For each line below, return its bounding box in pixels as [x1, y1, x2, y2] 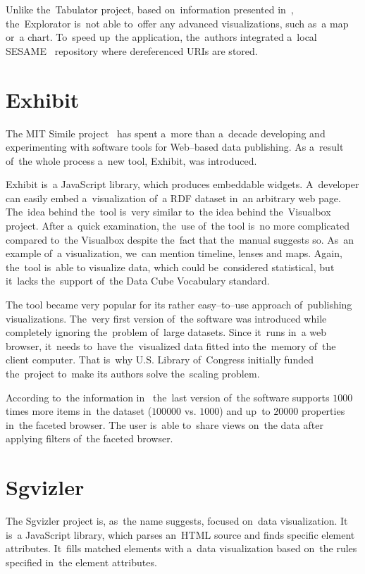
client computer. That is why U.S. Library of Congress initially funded [6, 352, 314, 367]
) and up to [219, 404, 271, 418]
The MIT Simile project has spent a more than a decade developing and [6, 125, 326, 140]
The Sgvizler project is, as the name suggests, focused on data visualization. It [6, 513, 348, 528]
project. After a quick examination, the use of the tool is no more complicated [6, 218, 349, 233]
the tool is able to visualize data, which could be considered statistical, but [6, 259, 335, 274]
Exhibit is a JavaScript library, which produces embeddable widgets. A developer [6, 177, 359, 192]
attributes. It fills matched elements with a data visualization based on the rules [6, 541, 357, 556]
